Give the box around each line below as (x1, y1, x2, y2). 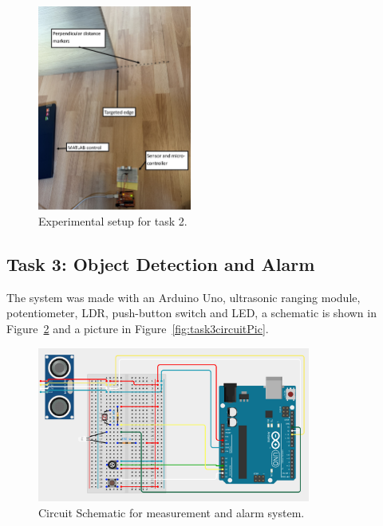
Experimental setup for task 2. (38, 212, 188, 229)
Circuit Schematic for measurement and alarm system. (38, 504, 305, 520)
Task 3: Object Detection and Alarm (6, 251, 315, 276)
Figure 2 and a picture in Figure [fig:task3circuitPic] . (6, 320, 269, 336)
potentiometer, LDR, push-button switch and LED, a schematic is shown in (6, 304, 377, 321)
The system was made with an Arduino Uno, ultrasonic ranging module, (6, 289, 361, 305)
